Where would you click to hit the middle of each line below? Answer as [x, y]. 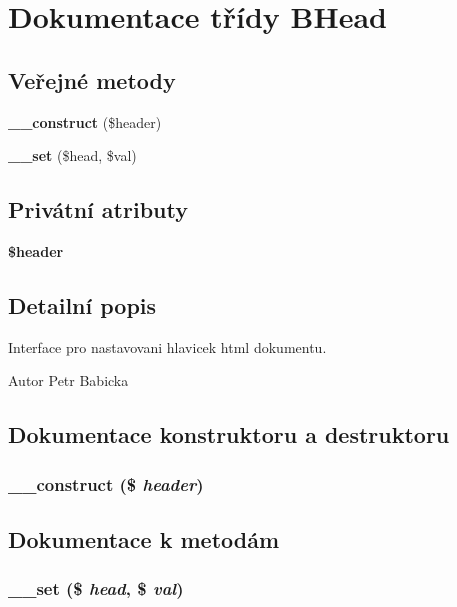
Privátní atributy [98, 209]
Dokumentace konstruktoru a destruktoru [229, 434]
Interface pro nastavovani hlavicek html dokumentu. [167, 346]
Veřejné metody [92, 79]
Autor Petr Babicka [68, 380]
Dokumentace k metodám [144, 538]
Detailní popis [82, 304]
